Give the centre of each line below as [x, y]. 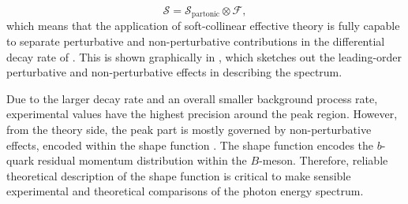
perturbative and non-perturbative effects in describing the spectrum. [174, 72]
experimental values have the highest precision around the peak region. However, [202, 114]
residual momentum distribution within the [142, 160]
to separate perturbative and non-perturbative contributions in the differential [196, 41]
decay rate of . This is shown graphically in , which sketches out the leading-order [204, 56]
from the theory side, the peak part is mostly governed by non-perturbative [189, 130]
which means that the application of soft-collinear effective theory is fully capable [203, 26]
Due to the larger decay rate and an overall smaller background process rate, [192, 98]
